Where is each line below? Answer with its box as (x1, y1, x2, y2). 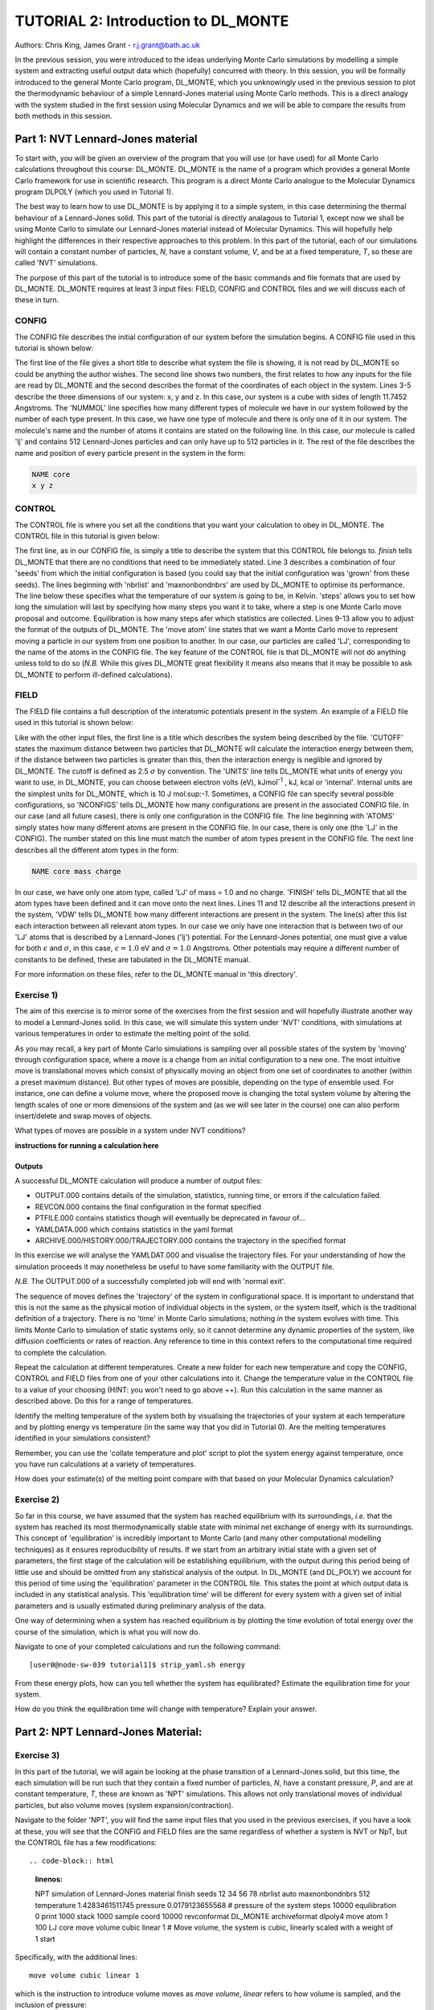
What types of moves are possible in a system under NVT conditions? (14, 1126, 246, 1135)
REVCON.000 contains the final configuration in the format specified (35, 1202, 261, 1212)
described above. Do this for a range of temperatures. (14, 1396, 194, 1406)
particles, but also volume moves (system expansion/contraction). (14, 1800, 234, 1810)
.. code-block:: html (29, 1856, 114, 1865)
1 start (35, 1934, 55, 1943)
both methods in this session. (14, 111, 113, 121)
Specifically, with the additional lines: (14, 1952, 138, 1962)
